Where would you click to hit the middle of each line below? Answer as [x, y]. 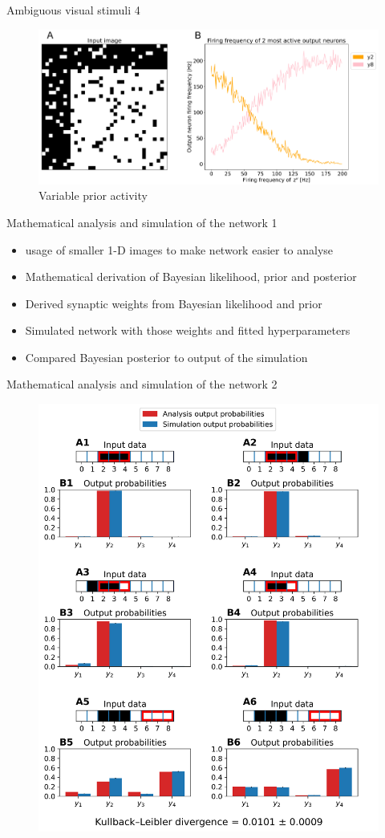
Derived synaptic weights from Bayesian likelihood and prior [174, 303]
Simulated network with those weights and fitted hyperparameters [188, 330]
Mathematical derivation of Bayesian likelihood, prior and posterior [191, 277]
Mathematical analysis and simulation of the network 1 [142, 222]
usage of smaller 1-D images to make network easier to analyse [179, 249]
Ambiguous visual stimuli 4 [73, 10]
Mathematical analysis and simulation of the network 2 [142, 384]
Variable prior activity [93, 195]
